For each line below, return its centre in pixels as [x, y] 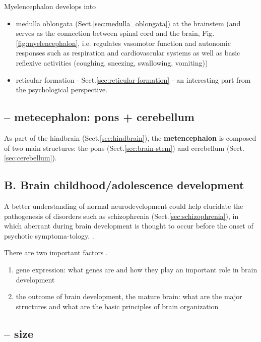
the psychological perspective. [62, 90]
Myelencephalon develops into [50, 6]
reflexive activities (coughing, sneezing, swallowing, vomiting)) [112, 62]
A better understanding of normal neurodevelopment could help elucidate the [124, 206]
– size [19, 333]
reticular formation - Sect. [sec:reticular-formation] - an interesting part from [133, 79]
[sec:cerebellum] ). [30, 158]
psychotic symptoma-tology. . [49, 235]
